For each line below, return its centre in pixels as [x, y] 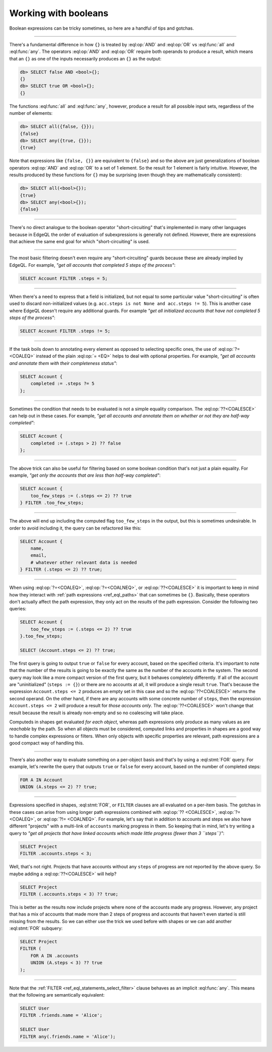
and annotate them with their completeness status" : [63, 363]
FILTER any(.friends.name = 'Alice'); [68, 1036]
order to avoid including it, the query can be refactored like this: [75, 528]
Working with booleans [59, 13]
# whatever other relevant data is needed [84, 562]
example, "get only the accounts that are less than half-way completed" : [85, 475]
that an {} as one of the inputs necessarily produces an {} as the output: [85, 58]
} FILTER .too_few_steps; [52, 503]
